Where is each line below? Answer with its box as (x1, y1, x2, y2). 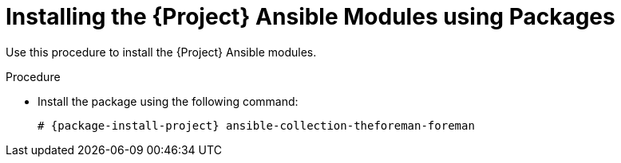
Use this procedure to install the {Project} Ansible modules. (6, 45, 317, 59)
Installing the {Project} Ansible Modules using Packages (6, 3, 615, 30)
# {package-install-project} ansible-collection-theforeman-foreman (38, 118, 475, 132)
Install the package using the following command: (38, 94, 299, 108)
